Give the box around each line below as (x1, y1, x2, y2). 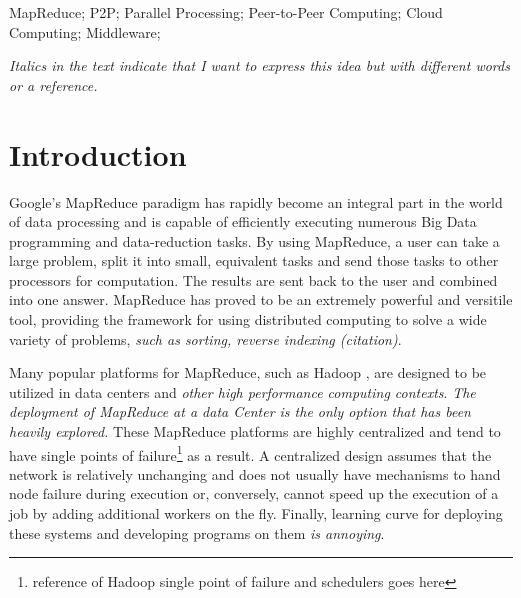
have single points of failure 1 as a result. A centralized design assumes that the (9, 441, 492, 465)
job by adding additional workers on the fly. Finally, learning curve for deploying (9, 503, 503, 524)
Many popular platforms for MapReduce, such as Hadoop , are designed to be (9, 362, 487, 383)
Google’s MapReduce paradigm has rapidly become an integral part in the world (9, 191, 503, 212)
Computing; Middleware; (9, 21, 161, 42)
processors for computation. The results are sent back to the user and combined (9, 269, 498, 290)
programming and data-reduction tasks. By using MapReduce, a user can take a (9, 230, 500, 251)
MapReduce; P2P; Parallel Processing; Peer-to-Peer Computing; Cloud (9, 2, 443, 22)
